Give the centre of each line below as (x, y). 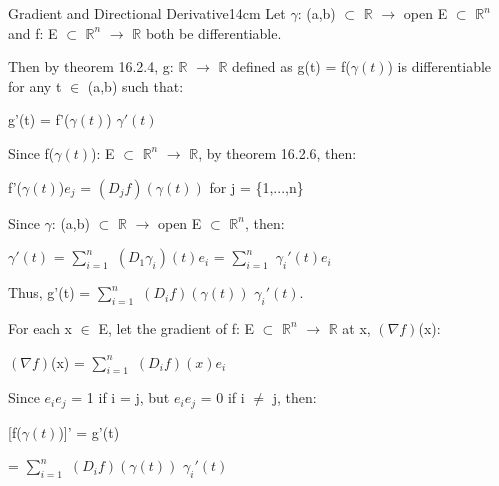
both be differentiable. (213, 32)
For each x (40, 327)
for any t (35, 85)
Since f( (31, 152)
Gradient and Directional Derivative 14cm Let (147, 13)
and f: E (33, 32)
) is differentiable (439, 66)
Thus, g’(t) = (49, 292)
